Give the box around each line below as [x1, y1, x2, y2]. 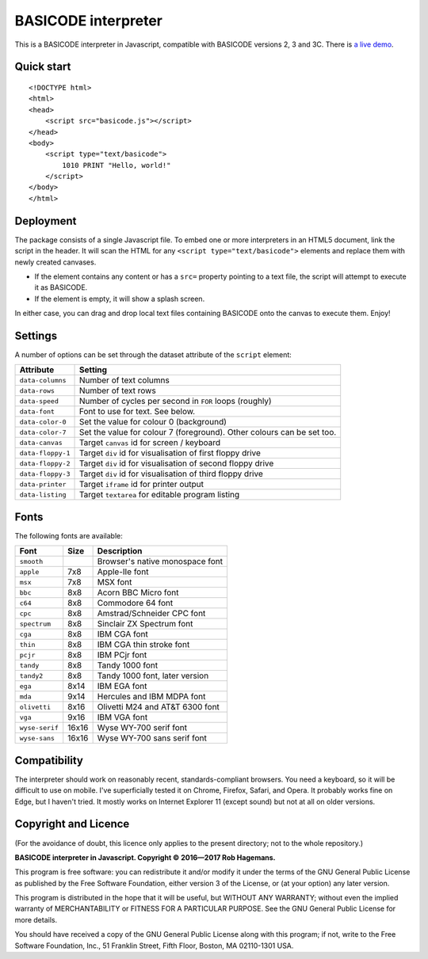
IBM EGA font [97, 681, 147, 692]
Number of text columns [78, 375, 170, 386]
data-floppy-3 [19, 470, 71, 478]
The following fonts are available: [14, 531, 123, 540]
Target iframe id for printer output [78, 479, 204, 490]
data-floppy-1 [19, 448, 71, 457]
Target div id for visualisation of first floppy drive [78, 447, 262, 459]
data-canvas [19, 438, 63, 447]
